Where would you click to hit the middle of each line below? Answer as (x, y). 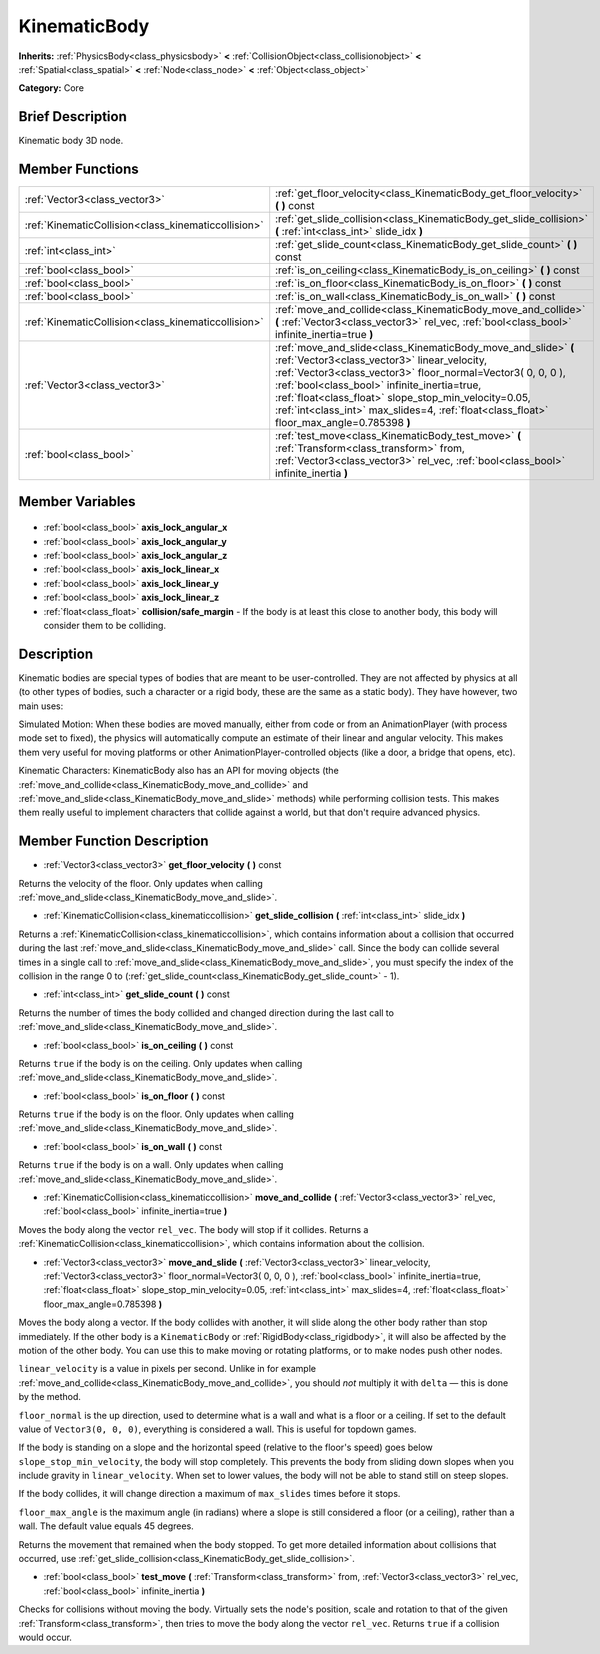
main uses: (41, 706)
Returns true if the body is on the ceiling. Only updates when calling (160, 1063)
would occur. (45, 1637)
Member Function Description (113, 841)
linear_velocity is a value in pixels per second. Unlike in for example (167, 1369)
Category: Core (51, 88)
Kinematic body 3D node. (71, 141)
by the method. (50, 1397)
